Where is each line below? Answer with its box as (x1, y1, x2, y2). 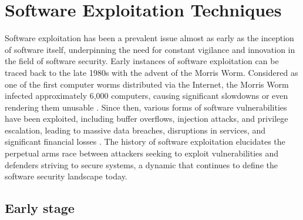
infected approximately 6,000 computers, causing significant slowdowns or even (5, 89, 288, 102)
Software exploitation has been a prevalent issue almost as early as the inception (5, 32, 294, 44)
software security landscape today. (5, 170, 127, 182)
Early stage (5, 199, 75, 217)
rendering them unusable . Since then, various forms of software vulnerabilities (5, 101, 287, 113)
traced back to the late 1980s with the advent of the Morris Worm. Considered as (5, 66, 298, 78)
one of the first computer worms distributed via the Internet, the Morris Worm (5, 78, 289, 90)
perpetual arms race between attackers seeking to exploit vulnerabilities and (5, 147, 278, 159)
